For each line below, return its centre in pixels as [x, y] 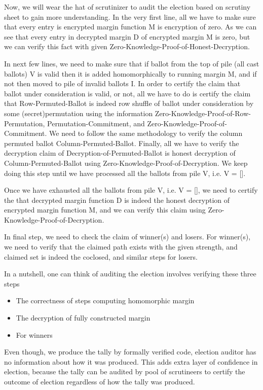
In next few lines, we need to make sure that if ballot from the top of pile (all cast [132, 63]
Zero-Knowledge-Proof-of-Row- [203, 113]
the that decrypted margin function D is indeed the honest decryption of [117, 200]
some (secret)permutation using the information [79, 113]
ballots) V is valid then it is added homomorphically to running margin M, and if [130, 73]
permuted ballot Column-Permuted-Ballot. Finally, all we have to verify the [122, 143]
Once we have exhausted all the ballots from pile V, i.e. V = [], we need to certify [131, 190]
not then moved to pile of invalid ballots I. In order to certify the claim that [122, 83]
